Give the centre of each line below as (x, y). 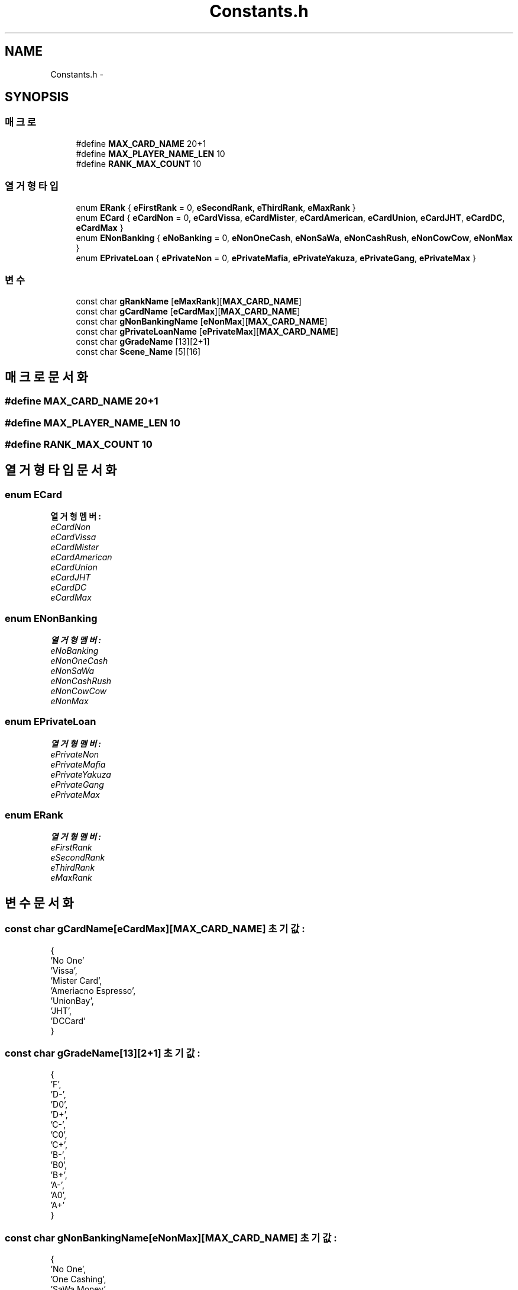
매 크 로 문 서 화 (46, 377)
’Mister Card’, (76, 980)
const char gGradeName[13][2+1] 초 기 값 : (103, 1053)
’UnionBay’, (72, 1000)
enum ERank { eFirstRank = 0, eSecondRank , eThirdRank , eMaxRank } (216, 207)
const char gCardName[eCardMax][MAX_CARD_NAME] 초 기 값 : (155, 929)
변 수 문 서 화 (39, 903)
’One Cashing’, (78, 1279)
